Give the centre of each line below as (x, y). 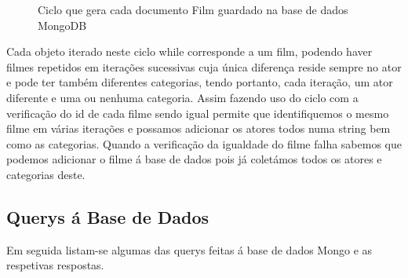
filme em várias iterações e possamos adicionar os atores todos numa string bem (199, 128)
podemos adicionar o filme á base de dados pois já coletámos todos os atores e (194, 159)
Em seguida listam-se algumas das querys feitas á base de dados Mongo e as (189, 249)
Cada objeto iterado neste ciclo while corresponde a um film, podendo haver (189, 51)
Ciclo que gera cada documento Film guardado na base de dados (193, 9)
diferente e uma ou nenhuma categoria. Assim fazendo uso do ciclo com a (182, 97)
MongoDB (62, 25)
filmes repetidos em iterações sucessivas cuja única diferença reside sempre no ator (204, 66)
